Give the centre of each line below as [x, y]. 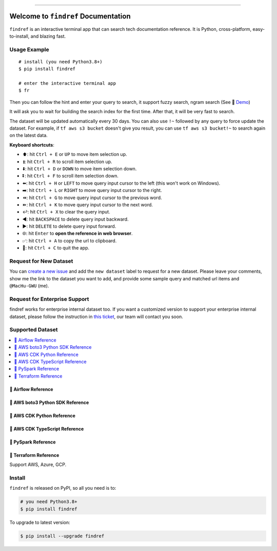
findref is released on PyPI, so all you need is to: [63, 488]
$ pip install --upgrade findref [62, 536]
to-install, [19, 36]
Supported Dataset [34, 330]
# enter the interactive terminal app [67, 83]
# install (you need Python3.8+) [61, 61]
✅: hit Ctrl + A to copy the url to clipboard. [70, 241]
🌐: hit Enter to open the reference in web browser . [77, 234]
